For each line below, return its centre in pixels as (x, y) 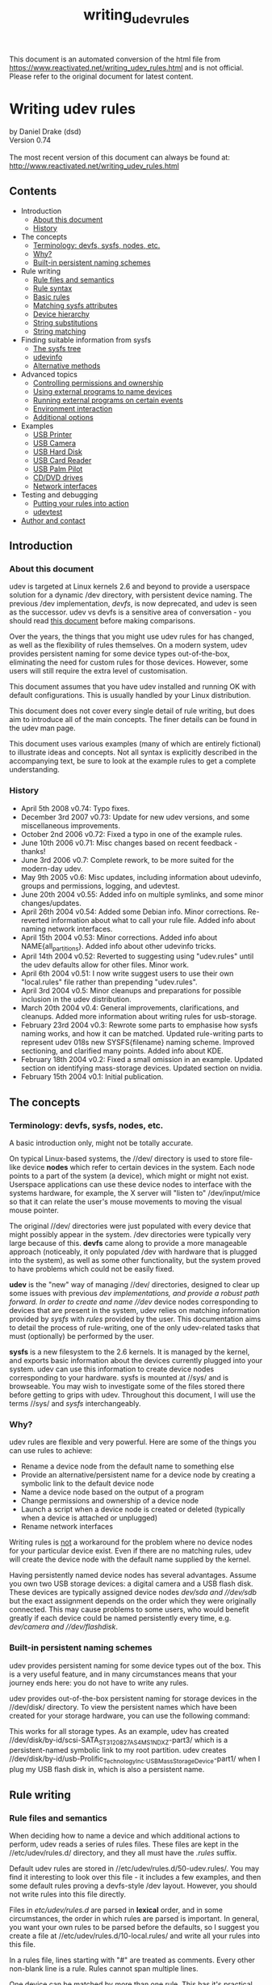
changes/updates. (51, 903)
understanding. (34, 770)
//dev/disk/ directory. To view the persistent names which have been (123, 1707)
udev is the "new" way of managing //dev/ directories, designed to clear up (135, 1284)
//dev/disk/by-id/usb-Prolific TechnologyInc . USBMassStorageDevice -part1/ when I (135, 1760)
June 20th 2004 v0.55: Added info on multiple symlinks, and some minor (142, 894)
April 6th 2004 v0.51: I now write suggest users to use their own (127, 974)
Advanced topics (49, 374)
